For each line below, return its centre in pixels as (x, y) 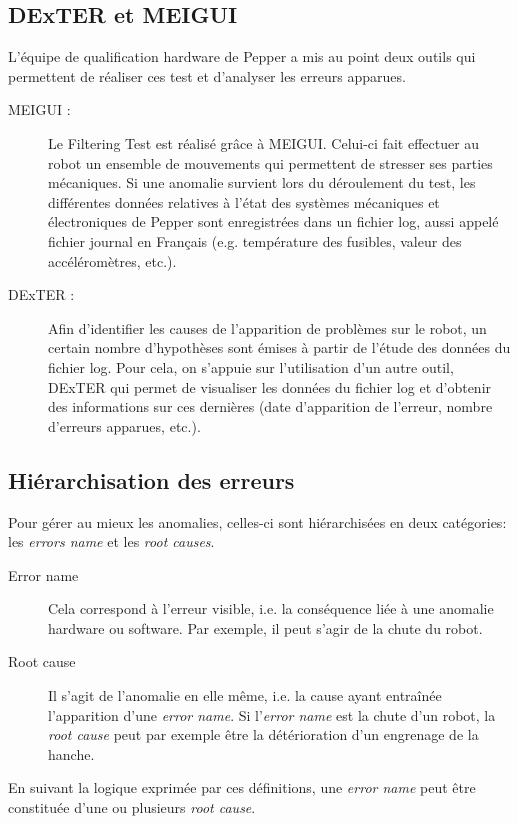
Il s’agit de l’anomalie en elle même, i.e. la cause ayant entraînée (245, 695)
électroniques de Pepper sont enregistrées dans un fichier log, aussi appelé (273, 221)
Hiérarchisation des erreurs (151, 479)
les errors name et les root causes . (111, 541)
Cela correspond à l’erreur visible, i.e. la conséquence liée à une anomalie (271, 608)
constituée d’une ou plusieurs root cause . (132, 807)
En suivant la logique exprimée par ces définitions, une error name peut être (242, 787)
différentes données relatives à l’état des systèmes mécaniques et (244, 201)
